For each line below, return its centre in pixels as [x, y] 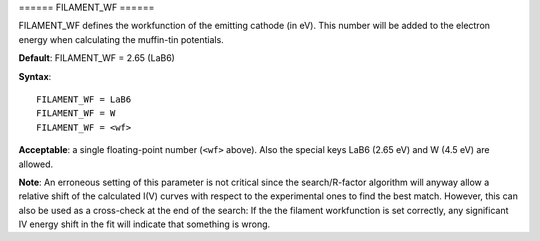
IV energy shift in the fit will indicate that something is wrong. [144, 224]
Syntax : [35, 76]
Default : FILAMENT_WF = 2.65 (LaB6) [96, 58]
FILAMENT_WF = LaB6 [84, 99]
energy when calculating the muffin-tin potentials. [121, 39]
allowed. [36, 164]
